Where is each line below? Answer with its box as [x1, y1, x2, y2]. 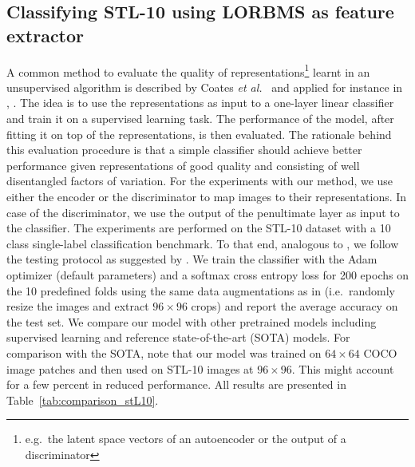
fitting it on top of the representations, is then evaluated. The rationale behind [6, 125, 392, 142]
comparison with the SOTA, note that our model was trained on [6, 344, 322, 361]
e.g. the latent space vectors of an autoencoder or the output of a [25, 430, 346, 447]
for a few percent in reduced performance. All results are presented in [6, 376, 346, 393]
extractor [6, 22, 85, 47]
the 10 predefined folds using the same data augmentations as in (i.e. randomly [6, 282, 395, 299]
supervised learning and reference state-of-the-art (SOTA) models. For [6, 329, 350, 346]
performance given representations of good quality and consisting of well [6, 156, 360, 173]
